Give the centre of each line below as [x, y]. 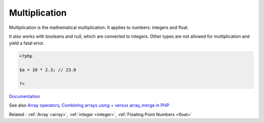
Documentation [24, 96]
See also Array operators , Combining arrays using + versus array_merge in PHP [89, 105]
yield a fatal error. [27, 43]
